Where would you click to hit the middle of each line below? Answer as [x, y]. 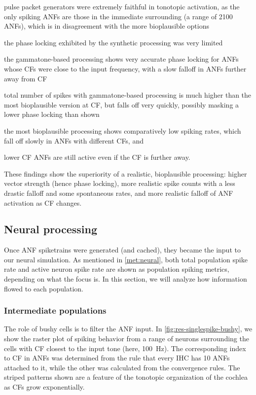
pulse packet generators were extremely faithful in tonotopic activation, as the [122, 6]
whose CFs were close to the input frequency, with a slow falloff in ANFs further [125, 68]
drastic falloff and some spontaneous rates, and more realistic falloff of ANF [119, 193]
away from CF [26, 78]
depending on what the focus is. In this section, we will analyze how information [126, 279]
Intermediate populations [55, 310]
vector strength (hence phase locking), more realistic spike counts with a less [120, 183]
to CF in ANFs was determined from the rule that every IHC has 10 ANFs [117, 358]
